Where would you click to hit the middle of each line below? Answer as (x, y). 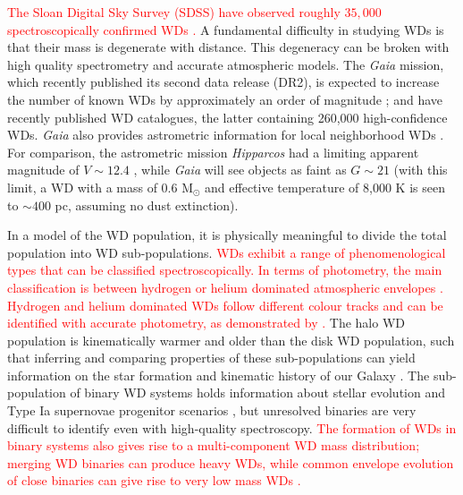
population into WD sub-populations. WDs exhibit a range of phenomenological (227, 252)
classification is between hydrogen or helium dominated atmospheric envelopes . (225, 287)
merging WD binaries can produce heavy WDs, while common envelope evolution (231, 462)
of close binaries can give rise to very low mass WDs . (154, 480)
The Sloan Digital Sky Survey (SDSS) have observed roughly (174, 12)
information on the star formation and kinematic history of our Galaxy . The (219, 375)
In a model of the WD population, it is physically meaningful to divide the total (227, 235)
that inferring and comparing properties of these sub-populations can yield (211, 358)
